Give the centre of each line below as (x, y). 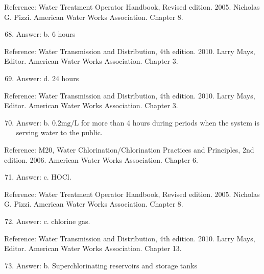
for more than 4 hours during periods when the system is (170, 122)
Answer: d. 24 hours (47, 78)
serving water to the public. (59, 132)
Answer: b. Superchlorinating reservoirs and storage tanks (106, 265)
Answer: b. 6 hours (46, 34)
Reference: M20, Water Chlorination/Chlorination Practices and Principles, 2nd (129, 149)
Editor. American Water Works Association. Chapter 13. (93, 248)
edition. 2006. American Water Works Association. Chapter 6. (101, 159)
